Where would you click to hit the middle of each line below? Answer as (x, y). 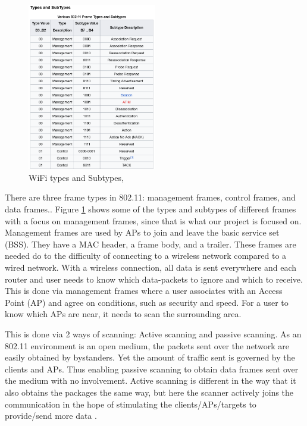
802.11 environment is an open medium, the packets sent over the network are (147, 345)
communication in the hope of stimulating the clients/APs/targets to (131, 404)
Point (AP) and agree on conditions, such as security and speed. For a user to (147, 302)
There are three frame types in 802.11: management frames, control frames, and (150, 197)
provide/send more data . (51, 416)
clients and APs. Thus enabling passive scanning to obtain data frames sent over (152, 369)
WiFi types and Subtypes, (76, 177)
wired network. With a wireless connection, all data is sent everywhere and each (151, 267)
